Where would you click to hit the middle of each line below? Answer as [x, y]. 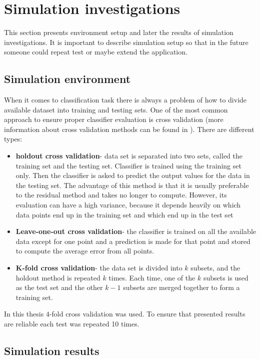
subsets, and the [215, 268]
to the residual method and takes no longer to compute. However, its [121, 195]
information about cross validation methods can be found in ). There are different [129, 129]
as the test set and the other [59, 287]
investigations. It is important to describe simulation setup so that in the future [126, 42]
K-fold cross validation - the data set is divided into [99, 268]
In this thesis [24, 314]
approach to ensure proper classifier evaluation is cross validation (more [114, 119]
